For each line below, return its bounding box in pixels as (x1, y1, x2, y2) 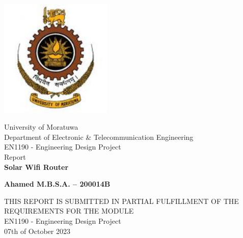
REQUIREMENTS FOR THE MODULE (4, 205, 134, 216)
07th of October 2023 (4, 225, 70, 236)
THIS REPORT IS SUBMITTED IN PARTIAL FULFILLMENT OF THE (4, 195, 239, 206)
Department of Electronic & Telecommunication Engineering (4, 131, 194, 142)
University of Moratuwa (4, 122, 78, 132)
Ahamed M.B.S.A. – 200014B (4, 178, 111, 189)
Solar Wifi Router (4, 161, 69, 172)
